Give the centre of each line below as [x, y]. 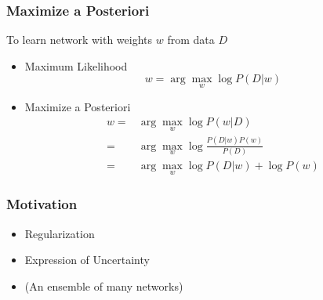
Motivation [42, 204]
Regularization [60, 233]
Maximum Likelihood [76, 65]
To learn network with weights [80, 40]
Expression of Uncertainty [87, 260]
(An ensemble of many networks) [104, 286]
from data [191, 40]
